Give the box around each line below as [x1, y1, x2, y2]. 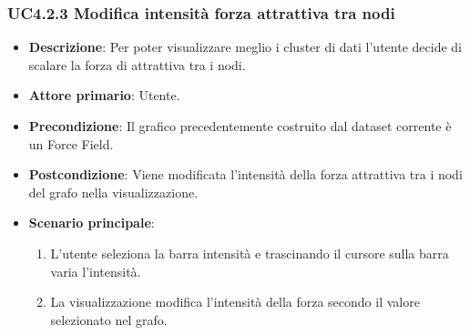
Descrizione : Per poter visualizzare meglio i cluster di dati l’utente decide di [28, 37, 462, 56]
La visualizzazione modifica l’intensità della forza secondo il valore [50, 292, 420, 311]
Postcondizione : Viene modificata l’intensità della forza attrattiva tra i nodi [28, 165, 463, 184]
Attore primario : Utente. [28, 86, 180, 105]
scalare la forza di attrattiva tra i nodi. [28, 55, 246, 74]
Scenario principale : [28, 213, 155, 232]
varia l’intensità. [50, 261, 141, 280]
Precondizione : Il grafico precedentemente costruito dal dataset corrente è [28, 117, 452, 135]
